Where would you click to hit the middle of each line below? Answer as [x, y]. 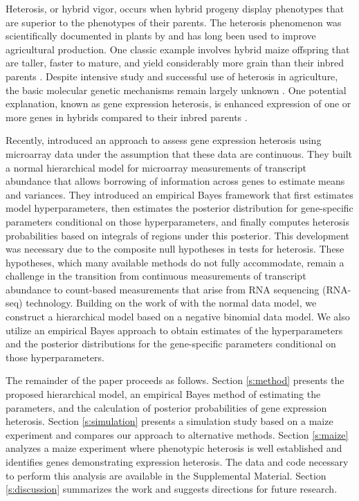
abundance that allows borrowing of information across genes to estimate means [175, 181]
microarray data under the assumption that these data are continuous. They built [179, 153]
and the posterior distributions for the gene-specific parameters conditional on [171, 344]
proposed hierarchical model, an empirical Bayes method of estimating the [163, 394]
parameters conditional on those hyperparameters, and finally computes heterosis [177, 221]
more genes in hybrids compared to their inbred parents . [127, 117]
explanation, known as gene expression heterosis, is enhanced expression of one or [178, 103]
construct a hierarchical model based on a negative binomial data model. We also [178, 317]
